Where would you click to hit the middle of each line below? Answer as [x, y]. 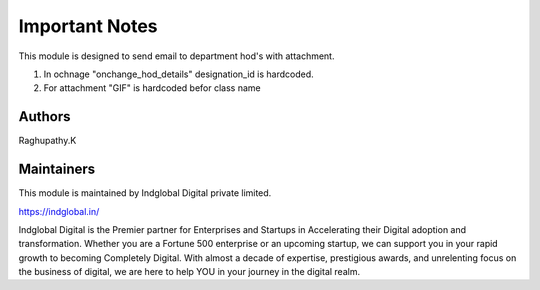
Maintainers [57, 169]
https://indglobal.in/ [59, 211]
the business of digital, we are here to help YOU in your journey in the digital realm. [189, 272]
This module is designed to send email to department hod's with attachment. [176, 56]
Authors [44, 116]
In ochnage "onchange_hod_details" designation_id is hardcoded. [178, 74]
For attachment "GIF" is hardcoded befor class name [152, 88]
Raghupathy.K [47, 141]
